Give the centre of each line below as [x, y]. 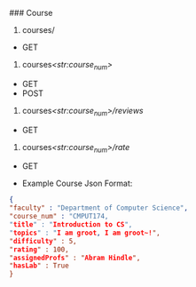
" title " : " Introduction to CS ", [71, 225]
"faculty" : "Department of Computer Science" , [99, 208]
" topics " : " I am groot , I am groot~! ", [85, 233]
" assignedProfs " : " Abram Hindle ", [75, 258]
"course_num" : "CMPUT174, [59, 217]
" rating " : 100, [39, 249]
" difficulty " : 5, [43, 241]
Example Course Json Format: [77, 183]
